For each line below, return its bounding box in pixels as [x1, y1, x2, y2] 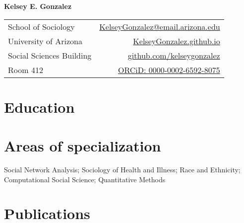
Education [4, 96, 75, 117]
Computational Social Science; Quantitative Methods [4, 174, 166, 184]
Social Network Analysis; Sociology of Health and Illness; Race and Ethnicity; [4, 164, 241, 175]
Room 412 [8, 64, 43, 75]
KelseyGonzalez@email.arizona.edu [99, 20, 220, 32]
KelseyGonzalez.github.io [133, 35, 220, 47]
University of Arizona [8, 35, 82, 47]
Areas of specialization [4, 136, 161, 156]
